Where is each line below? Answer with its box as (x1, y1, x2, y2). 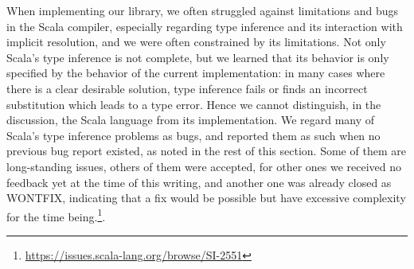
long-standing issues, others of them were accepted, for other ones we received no (6, 158, 402, 174)
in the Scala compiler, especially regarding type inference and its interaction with (6, 18, 403, 34)
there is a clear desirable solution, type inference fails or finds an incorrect (6, 80, 368, 96)
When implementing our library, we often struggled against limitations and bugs (6, 2, 399, 18)
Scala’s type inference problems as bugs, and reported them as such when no (6, 127, 381, 143)
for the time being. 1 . (6, 205, 106, 224)
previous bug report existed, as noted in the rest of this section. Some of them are (6, 142, 406, 159)
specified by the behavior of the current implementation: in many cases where (6, 64, 385, 81)
